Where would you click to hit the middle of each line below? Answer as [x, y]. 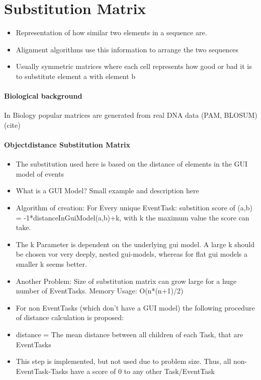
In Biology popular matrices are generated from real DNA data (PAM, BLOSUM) [131, 115]
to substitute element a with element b [76, 76]
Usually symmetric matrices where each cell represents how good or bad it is [134, 66]
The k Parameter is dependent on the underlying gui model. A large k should [135, 244]
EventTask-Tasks [42, 371]
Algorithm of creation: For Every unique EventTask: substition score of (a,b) [134, 208]
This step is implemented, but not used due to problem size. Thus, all [123, 361]
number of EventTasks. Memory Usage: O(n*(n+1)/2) [100, 291]
